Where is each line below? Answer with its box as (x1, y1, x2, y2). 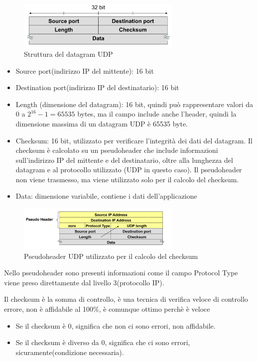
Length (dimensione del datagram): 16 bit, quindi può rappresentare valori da (15, 99, 254, 109)
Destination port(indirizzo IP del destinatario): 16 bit (15, 82, 179, 93)
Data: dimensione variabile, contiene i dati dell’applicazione (15, 191, 197, 201)
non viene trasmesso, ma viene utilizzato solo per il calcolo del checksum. (15, 174, 239, 184)
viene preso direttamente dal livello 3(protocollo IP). (4, 277, 164, 287)
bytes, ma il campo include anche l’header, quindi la (77, 109, 237, 119)
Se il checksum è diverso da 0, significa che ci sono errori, (15, 337, 190, 348)
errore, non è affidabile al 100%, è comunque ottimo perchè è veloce (4, 304, 210, 314)
